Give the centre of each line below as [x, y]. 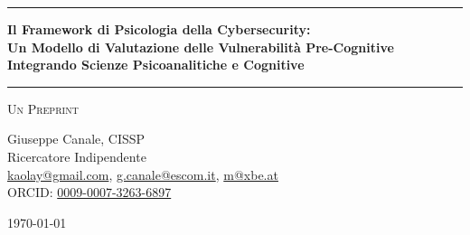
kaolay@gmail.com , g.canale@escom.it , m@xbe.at [143, 174]
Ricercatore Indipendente [77, 156]
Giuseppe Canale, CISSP [76, 139]
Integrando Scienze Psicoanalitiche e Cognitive [156, 65]
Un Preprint [43, 108]
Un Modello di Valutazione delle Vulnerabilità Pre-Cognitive [201, 47]
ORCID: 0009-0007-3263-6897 [89, 192]
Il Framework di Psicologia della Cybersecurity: [159, 29]
